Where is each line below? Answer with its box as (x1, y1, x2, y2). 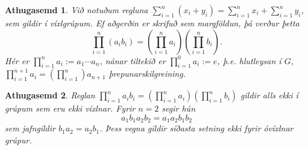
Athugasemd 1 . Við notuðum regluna (5, 4, 148, 16)
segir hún (162, 102, 196, 115)
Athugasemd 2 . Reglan (5, 89, 95, 101)
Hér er (5, 54, 30, 67)
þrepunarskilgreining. (108, 67, 186, 80)
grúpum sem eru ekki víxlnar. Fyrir (5, 102, 136, 115)
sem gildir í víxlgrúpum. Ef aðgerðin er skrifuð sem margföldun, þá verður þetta (5, 17, 300, 29)
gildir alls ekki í (240, 89, 298, 101)
